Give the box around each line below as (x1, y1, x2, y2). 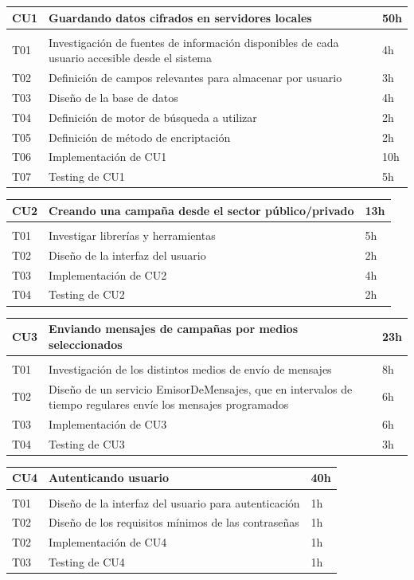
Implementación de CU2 (49, 266, 167, 283)
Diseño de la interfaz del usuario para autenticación (49, 494, 300, 511)
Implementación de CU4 (49, 534, 167, 551)
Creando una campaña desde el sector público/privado (49, 202, 354, 218)
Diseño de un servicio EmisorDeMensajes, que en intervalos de (49, 380, 353, 397)
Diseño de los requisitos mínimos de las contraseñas (49, 514, 299, 531)
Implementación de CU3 (49, 416, 167, 433)
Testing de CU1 (49, 168, 125, 185)
